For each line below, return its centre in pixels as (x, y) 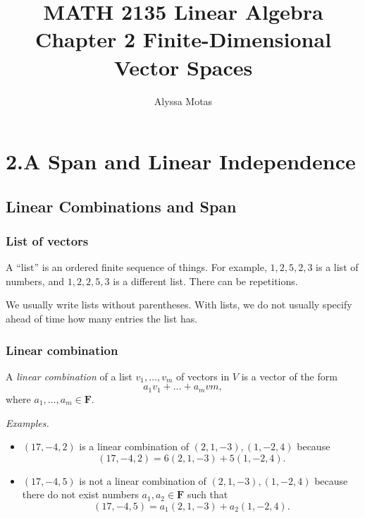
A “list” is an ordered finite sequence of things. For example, (136, 267)
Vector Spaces (183, 67)
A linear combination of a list (69, 376)
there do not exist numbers (80, 494)
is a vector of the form (289, 376)
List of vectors (47, 240)
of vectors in (203, 376)
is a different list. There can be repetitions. (205, 281)
